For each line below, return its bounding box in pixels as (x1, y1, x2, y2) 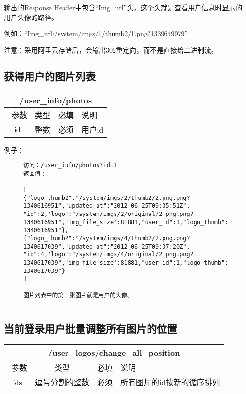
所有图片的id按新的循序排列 (120, 376, 220, 388)
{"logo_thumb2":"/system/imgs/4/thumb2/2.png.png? (23, 235, 190, 242)
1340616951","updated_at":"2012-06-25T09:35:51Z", (23, 202, 190, 210)
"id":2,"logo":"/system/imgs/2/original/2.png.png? (23, 211, 194, 218)
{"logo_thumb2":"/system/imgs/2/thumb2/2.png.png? (23, 194, 190, 201)
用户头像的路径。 (4, 12, 58, 22)
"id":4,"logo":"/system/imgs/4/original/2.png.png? (23, 251, 194, 258)
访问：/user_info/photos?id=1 (23, 162, 117, 169)
